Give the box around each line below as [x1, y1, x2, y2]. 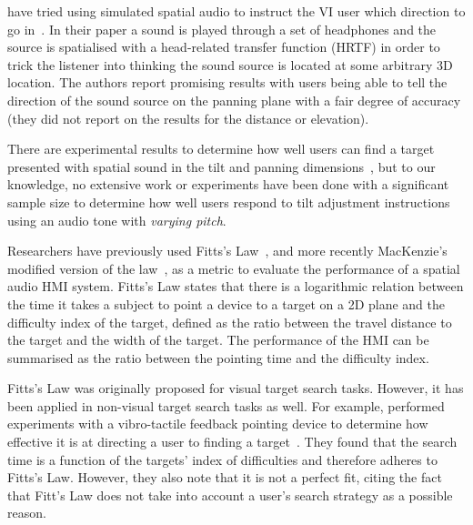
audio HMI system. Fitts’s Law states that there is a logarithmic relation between [7, 277, 464, 296]
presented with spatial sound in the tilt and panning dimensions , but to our [7, 156, 436, 176]
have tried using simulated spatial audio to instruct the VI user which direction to [7, 2, 466, 20]
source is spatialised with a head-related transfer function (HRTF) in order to [7, 37, 440, 56]
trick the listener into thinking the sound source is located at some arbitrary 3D [7, 55, 453, 74]
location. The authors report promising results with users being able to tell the [7, 73, 448, 92]
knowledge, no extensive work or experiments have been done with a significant [7, 175, 449, 194]
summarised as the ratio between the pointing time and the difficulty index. [7, 348, 429, 367]
